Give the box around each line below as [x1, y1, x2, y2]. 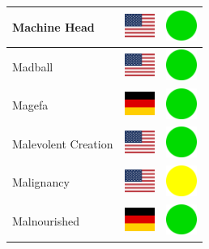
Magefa [12, 97, 49, 114]
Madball [12, 58, 53, 75]
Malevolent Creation [12, 135, 113, 152]
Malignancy [12, 174, 70, 191]
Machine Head [12, 18, 95, 35]
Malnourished [12, 213, 79, 230]
